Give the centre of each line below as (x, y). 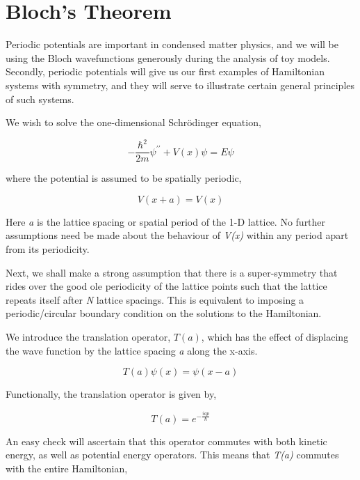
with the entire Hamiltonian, (67, 469)
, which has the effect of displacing (275, 336)
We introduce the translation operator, (88, 336)
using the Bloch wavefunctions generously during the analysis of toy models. (168, 57)
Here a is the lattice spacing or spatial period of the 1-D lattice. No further (166, 221)
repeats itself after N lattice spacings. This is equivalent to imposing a (155, 299)
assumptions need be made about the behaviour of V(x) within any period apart (177, 235)
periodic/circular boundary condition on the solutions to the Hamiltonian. (164, 313)
